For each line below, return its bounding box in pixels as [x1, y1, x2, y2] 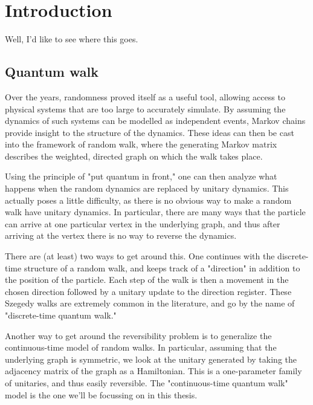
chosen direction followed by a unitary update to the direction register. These [5, 285, 292, 297]
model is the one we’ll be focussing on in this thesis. [5, 388, 198, 401]
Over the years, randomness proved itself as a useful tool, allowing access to [5, 90, 285, 103]
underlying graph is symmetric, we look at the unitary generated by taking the [5, 352, 297, 365]
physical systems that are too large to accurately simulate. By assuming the [5, 102, 286, 115]
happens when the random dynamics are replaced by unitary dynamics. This [5, 182, 289, 195]
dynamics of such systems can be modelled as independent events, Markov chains [5, 114, 306, 127]
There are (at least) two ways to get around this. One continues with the [5, 250, 275, 262]
